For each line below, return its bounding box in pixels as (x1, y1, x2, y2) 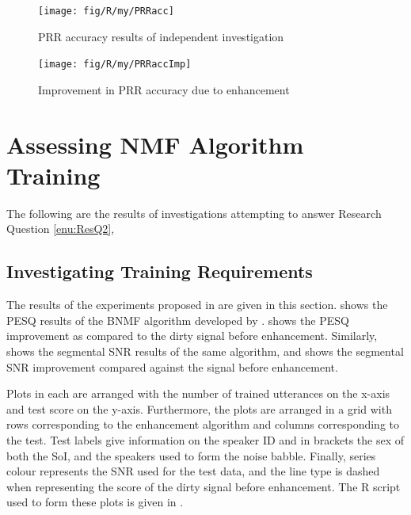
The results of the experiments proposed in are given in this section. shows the (6, 296, 388, 313)
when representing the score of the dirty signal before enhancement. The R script (6, 478, 401, 494)
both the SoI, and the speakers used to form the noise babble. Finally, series (6, 447, 376, 463)
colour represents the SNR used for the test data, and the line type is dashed (6, 463, 380, 479)
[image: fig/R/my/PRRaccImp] (38, 59, 192, 71)
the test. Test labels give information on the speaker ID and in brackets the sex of (6, 431, 405, 448)
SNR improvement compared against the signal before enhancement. (6, 358, 338, 375)
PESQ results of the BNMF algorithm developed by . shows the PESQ (6, 311, 349, 328)
